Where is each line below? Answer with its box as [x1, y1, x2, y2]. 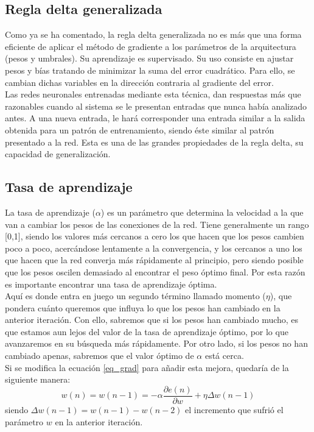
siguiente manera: [5, 373, 71, 386]
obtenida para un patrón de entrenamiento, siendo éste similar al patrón [5, 123, 274, 136]
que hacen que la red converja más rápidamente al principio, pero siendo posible [5, 253, 304, 266]
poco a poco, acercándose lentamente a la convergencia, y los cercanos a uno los [5, 241, 302, 254]
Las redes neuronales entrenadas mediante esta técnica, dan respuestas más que [5, 88, 301, 101]
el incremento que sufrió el [185, 403, 284, 416]
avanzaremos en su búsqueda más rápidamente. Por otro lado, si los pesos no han [5, 337, 308, 350]
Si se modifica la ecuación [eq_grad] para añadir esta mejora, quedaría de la [5, 361, 289, 374]
